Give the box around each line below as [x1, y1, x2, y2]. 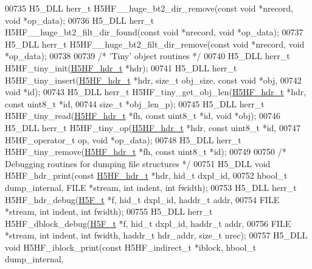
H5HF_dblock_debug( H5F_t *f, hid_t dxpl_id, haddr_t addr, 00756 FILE [5, 217, 291, 229]
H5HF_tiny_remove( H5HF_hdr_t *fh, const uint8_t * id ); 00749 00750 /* [5, 145, 286, 158]
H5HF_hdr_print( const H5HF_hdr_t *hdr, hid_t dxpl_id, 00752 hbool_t [5, 169, 288, 182]
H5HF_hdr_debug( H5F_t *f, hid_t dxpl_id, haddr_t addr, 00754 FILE [5, 193, 280, 206]
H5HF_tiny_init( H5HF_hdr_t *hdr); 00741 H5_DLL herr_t [5, 61, 237, 74]
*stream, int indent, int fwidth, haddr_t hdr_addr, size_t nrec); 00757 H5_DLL [5, 229, 308, 242]
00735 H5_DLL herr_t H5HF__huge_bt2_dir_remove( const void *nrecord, [5, 2, 294, 14]
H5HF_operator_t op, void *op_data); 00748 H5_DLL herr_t [5, 133, 241, 146]
